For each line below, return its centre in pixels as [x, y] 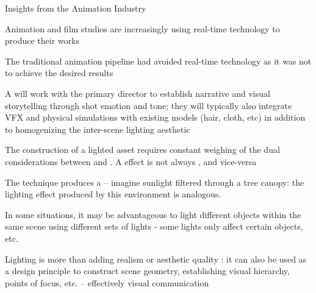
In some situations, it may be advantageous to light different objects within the [153, 214]
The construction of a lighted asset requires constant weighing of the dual [142, 150]
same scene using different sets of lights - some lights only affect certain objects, [154, 226]
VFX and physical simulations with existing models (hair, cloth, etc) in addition [155, 117]
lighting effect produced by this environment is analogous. [113, 194]
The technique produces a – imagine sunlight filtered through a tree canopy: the [155, 182]
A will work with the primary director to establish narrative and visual [138, 93]
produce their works [42, 41]
